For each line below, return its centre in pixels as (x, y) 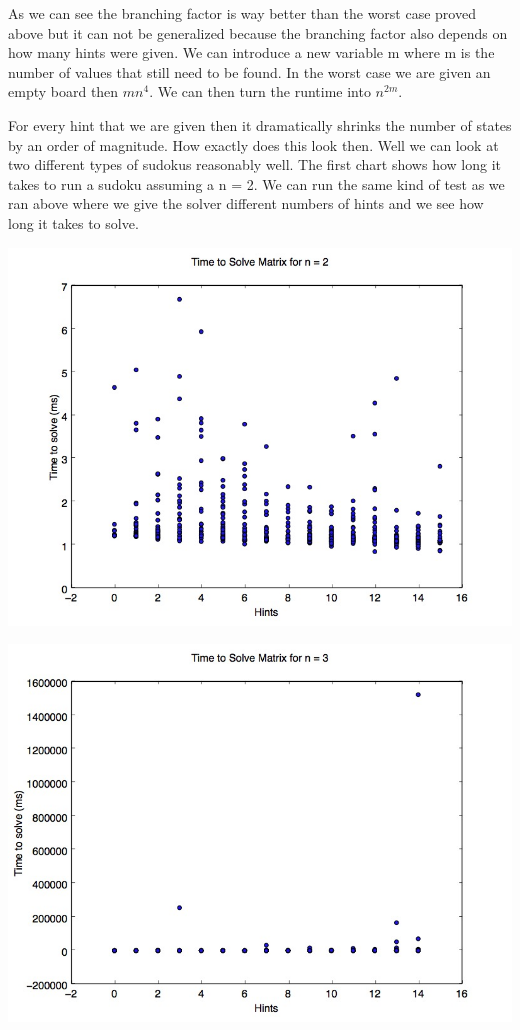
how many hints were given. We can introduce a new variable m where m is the (251, 52)
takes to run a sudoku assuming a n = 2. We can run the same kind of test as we (256, 183)
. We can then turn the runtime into (260, 91)
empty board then (63, 91)
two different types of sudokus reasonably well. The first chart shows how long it (254, 164)
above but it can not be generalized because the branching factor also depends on (258, 32)
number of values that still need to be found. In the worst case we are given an (249, 71)
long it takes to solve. (73, 222)
